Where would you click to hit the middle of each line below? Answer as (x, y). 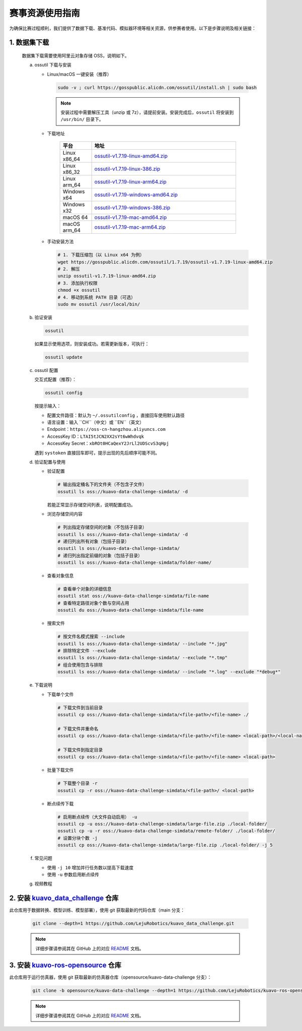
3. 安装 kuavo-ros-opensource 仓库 (65, 965)
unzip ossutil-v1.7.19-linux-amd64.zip (107, 276)
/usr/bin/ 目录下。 (82, 119)
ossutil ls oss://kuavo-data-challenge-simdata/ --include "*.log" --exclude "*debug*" (169, 672)
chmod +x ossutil (79, 290)
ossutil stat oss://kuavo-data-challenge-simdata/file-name (133, 596)
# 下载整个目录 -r (78, 783)
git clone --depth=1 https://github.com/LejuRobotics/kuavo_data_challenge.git (133, 924)
